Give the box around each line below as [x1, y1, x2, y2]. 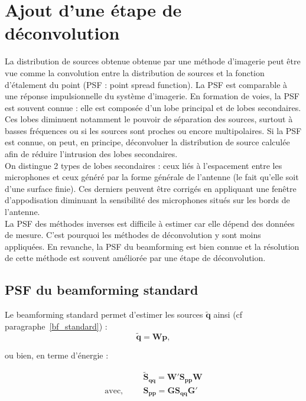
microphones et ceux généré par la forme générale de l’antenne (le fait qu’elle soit [5, 171, 299, 183]
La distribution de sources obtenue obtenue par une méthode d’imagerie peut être [5, 55, 301, 67]
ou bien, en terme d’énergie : [5, 348, 109, 361]
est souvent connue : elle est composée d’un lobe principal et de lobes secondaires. [5, 101, 301, 113]
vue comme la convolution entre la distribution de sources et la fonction [5, 66, 265, 79]
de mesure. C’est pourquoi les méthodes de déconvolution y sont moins [5, 229, 261, 241]
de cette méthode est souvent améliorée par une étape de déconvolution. [5, 252, 266, 264]
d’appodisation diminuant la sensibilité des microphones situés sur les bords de [5, 194, 290, 206]
